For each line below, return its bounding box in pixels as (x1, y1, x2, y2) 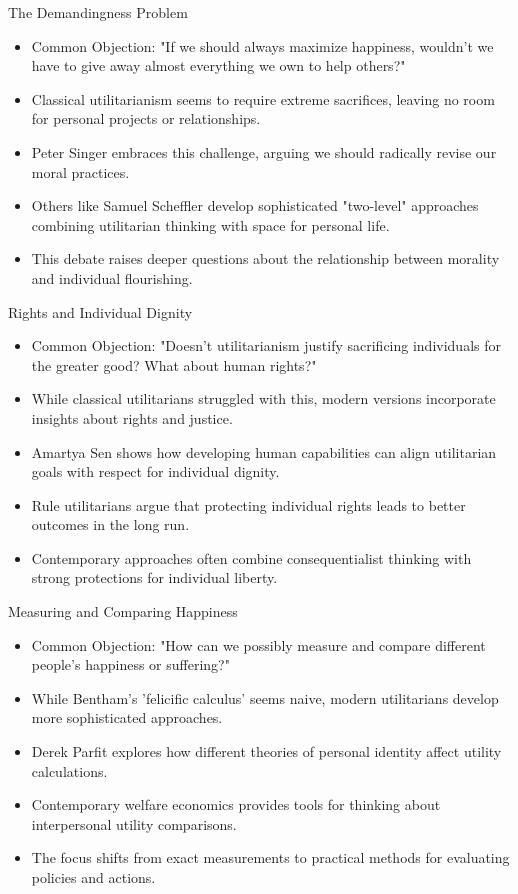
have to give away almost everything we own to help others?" (31, 55, 406, 76)
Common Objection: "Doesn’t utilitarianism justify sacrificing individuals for (31, 335, 501, 356)
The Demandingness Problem (8, 2, 188, 22)
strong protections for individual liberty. (31, 567, 278, 588)
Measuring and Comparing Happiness (8, 601, 238, 622)
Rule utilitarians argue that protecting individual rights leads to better (31, 494, 466, 515)
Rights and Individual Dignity (8, 301, 193, 322)
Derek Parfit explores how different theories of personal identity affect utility (31, 741, 502, 762)
